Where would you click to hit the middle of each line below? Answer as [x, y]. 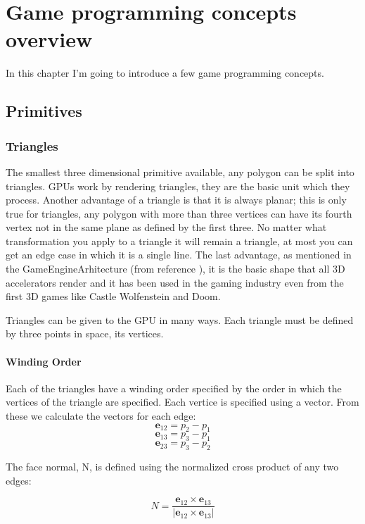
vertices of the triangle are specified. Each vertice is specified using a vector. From [182, 402]
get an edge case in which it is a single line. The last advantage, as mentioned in [179, 255]
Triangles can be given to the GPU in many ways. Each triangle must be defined [180, 319]
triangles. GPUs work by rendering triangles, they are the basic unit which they [178, 186]
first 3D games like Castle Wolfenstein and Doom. [113, 296]
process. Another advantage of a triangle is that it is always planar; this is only [176, 200]
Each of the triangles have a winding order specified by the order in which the [174, 388]
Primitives [44, 111]
